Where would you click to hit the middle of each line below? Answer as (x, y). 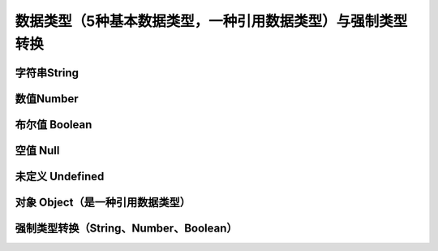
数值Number (47, 99)
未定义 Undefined (60, 176)
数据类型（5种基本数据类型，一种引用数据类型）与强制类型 (211, 21)
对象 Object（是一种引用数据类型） (103, 202)
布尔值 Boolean (54, 125)
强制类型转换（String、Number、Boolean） (126, 228)
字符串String (47, 73)
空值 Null (37, 150)
